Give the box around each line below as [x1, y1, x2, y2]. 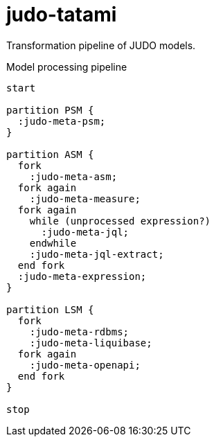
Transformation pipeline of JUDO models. [6, 39, 196, 51]
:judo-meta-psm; [17, 115, 106, 127]
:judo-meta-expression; [17, 270, 147, 282]
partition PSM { [6, 104, 94, 116]
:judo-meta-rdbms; [29, 326, 130, 337]
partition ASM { [6, 148, 94, 160]
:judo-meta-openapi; [29, 359, 141, 371]
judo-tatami [6, 3, 117, 26]
